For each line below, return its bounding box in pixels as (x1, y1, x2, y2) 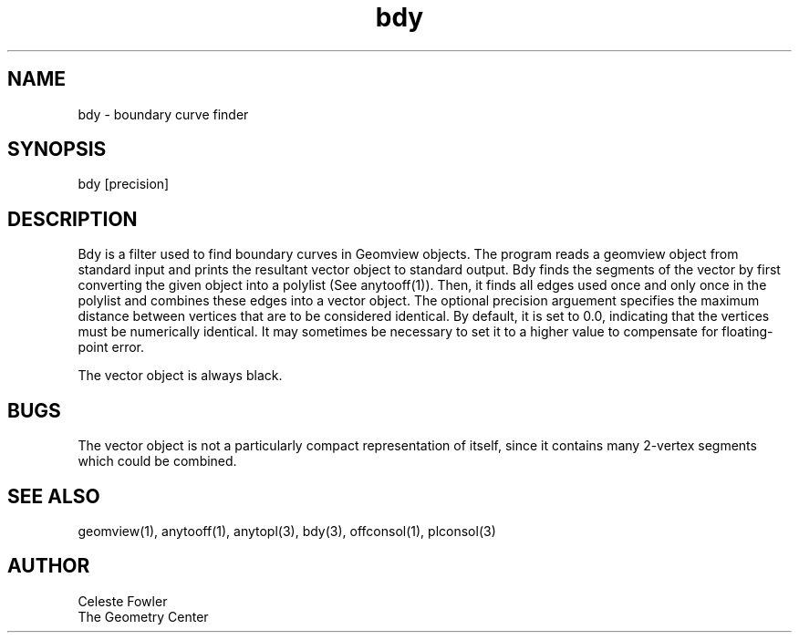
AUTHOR (7, 554, 90, 578)
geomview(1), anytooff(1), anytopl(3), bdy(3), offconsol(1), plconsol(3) (78, 522, 496, 539)
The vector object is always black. (78, 367, 283, 384)
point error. (78, 339, 145, 356)
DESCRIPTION (7, 207, 138, 231)
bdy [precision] (78, 176, 170, 192)
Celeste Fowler (78, 593, 168, 609)
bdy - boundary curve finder (78, 106, 249, 122)
